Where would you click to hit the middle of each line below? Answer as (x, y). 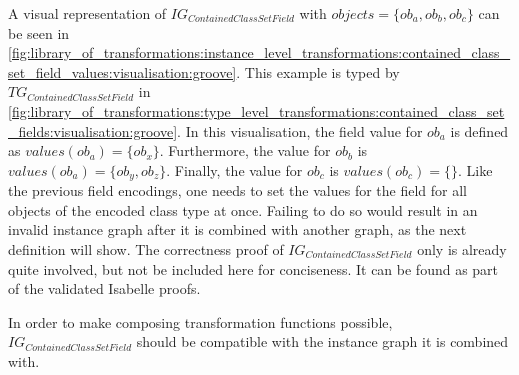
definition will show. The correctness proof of (146, 248)
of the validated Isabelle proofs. (104, 288)
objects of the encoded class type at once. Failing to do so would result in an (243, 209)
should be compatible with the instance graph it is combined (322, 341)
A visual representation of (87, 13)
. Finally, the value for (234, 169)
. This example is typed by (318, 71)
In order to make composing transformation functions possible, (200, 321)
